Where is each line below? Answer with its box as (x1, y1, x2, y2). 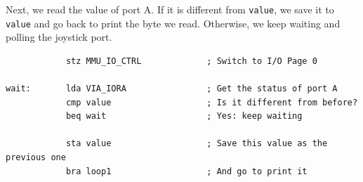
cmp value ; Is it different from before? (65, 97, 358, 108)
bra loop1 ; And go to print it (65, 166, 308, 176)
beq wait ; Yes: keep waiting (65, 111, 303, 122)
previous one (6, 152, 66, 163)
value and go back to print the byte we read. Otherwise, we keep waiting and (6, 15, 341, 30)
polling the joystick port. (6, 30, 112, 44)
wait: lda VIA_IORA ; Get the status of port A (6, 84, 338, 94)
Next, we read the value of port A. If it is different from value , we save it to (6, 2, 334, 16)
